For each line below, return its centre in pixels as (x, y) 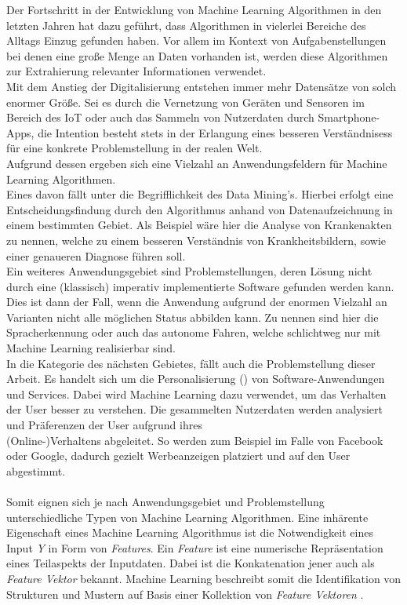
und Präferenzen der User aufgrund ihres (104, 425)
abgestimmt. (36, 470)
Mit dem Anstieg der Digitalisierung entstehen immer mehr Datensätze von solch (202, 86)
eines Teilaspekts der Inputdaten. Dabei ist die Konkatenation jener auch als (191, 563)
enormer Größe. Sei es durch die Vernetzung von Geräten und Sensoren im (185, 102)
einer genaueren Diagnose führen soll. (96, 255)
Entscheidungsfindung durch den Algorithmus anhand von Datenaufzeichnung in (200, 209)
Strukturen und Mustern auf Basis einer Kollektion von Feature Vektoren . (185, 594)
